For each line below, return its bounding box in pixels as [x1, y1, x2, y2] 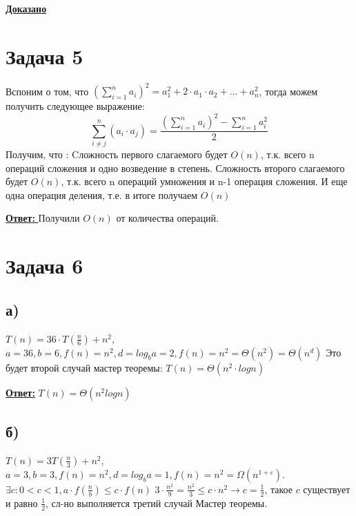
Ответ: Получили [6, 211, 80, 225]
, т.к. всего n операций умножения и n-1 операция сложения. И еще [61, 174, 348, 189]
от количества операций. [116, 211, 219, 225]
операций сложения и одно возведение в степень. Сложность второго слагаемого [6, 160, 345, 175]
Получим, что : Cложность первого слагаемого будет [6, 147, 228, 162]
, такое [264, 481, 293, 496]
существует [303, 481, 350, 496]
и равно [6, 495, 38, 510]
